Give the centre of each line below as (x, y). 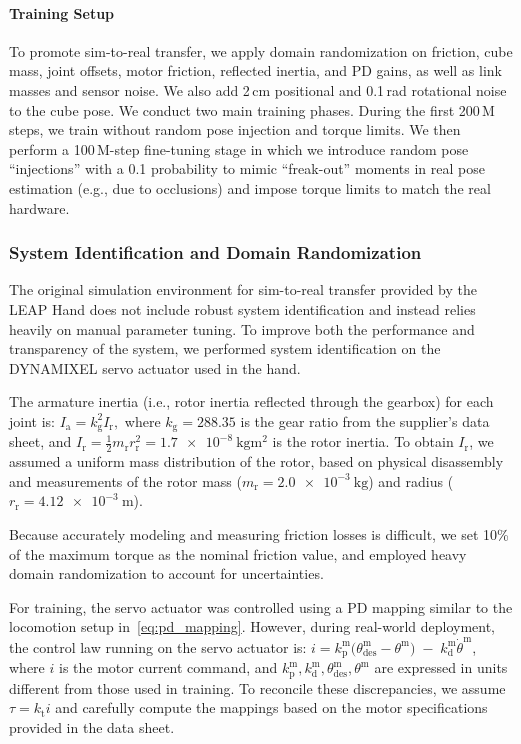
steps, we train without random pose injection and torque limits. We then (235, 129)
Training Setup (62, 12)
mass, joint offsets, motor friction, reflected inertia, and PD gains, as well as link (256, 70)
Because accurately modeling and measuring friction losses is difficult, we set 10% (259, 533)
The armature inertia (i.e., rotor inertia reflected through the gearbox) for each (251, 401)
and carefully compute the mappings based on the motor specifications (271, 707)
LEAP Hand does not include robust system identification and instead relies (242, 308)
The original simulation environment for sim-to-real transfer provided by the (243, 289)
